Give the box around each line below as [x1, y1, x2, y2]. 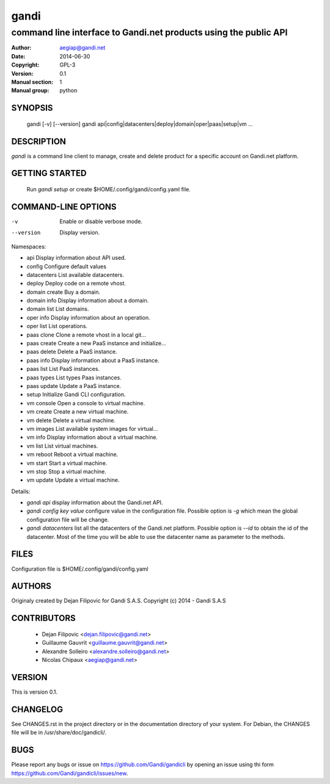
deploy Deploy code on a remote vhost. [26, 280, 127, 287]
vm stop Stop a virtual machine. [26, 467, 106, 475]
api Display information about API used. [26, 254, 127, 262]
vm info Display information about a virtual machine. [26, 434, 158, 441]
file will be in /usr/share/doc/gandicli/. [11, 729, 107, 736]
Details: [11, 488, 31, 495]
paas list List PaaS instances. [26, 365, 100, 373]
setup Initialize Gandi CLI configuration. [26, 391, 126, 398]
